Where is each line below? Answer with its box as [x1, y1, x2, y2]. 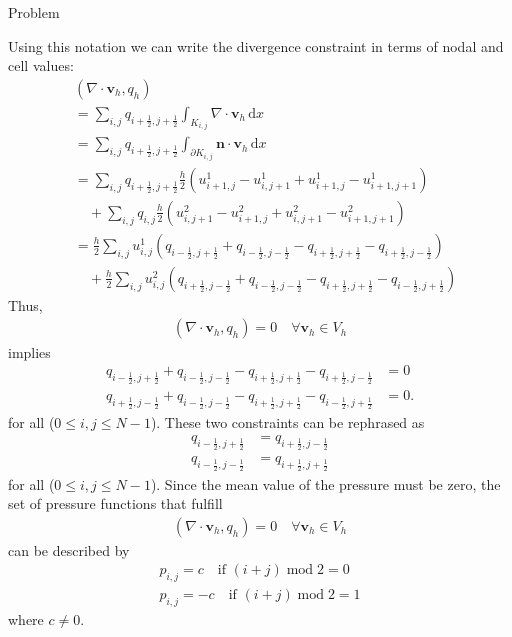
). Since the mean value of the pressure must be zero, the [150, 473, 501, 494]
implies [8, 341, 51, 362]
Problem [8, 2, 60, 22]
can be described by [8, 539, 130, 560]
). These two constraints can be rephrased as [150, 411, 425, 432]
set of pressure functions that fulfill [8, 493, 223, 514]
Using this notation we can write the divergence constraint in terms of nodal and [8, 35, 504, 56]
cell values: [8, 55, 74, 76]
